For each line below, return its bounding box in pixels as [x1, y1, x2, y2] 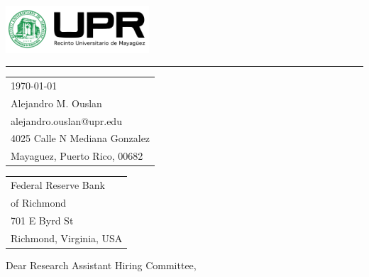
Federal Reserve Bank [11, 178, 105, 192]
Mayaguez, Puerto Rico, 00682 [11, 148, 143, 163]
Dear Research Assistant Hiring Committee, [6, 257, 197, 272]
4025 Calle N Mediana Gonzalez [11, 131, 150, 146]
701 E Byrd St [11, 212, 74, 227]
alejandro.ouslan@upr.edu [11, 113, 122, 128]
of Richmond [11, 195, 66, 210]
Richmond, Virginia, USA [11, 230, 123, 245]
